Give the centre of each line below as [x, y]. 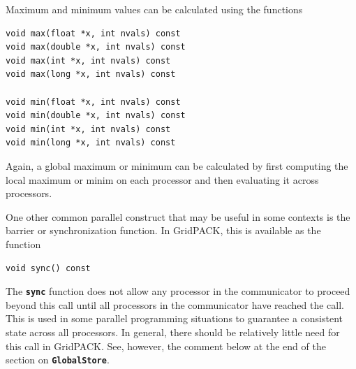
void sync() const [48, 268]
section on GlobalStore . [58, 360]
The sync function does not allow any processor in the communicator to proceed [178, 291]
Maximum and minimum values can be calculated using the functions [154, 9]
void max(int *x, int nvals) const [88, 60]
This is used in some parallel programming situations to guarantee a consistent [174, 318]
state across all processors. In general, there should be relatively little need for [173, 332]
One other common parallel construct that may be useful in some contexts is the [178, 216]
